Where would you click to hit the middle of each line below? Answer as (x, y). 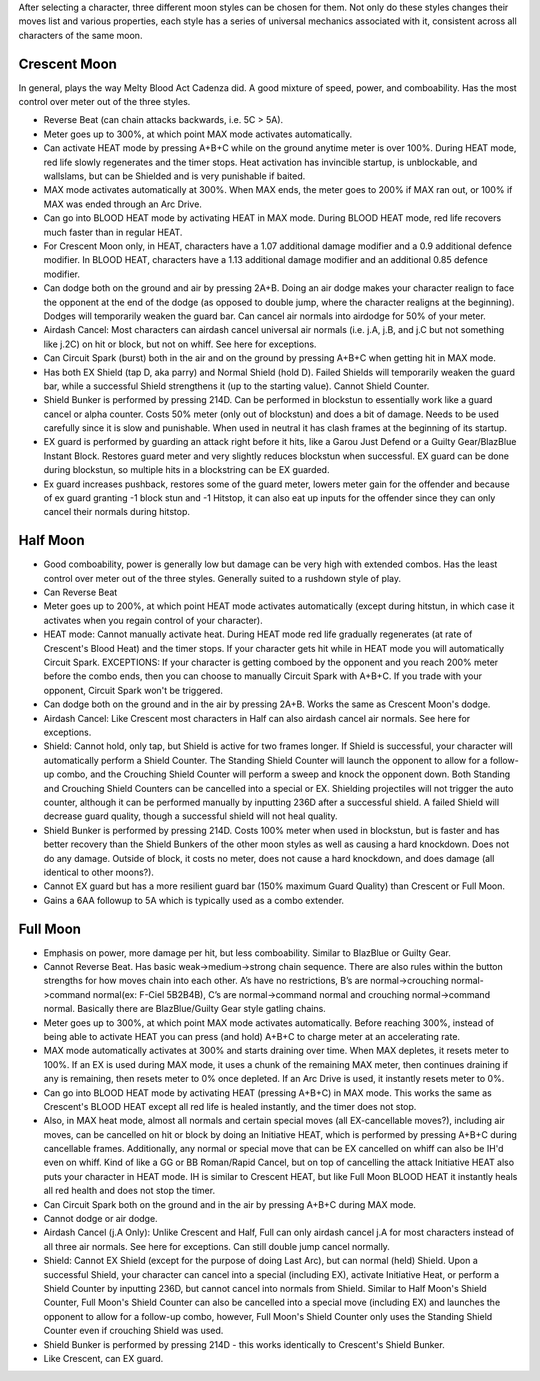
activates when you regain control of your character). (153, 620)
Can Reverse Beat (80, 592)
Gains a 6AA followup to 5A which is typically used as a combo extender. (194, 900)
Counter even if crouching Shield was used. (133, 1331)
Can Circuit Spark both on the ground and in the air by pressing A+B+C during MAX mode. (230, 1204)
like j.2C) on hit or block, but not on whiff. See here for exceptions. (180, 344)
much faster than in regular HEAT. (113, 232)
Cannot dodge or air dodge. (101, 1219)
